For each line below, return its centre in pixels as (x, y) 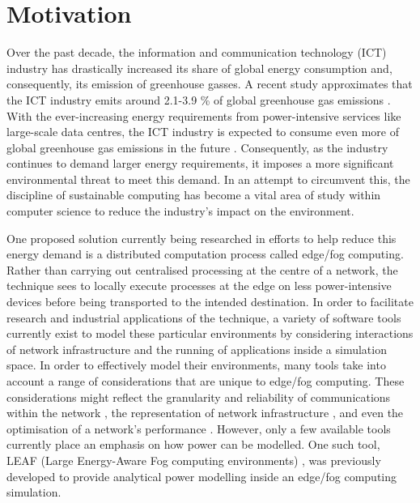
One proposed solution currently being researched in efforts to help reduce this (202, 238)
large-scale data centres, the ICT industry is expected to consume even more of (203, 132)
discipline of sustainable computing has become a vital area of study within (194, 195)
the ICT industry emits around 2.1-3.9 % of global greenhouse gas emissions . (199, 99)
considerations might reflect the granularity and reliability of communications (199, 396)
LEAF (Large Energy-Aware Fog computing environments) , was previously (194, 460)
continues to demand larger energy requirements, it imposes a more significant (200, 163)
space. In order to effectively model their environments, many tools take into (196, 365)
